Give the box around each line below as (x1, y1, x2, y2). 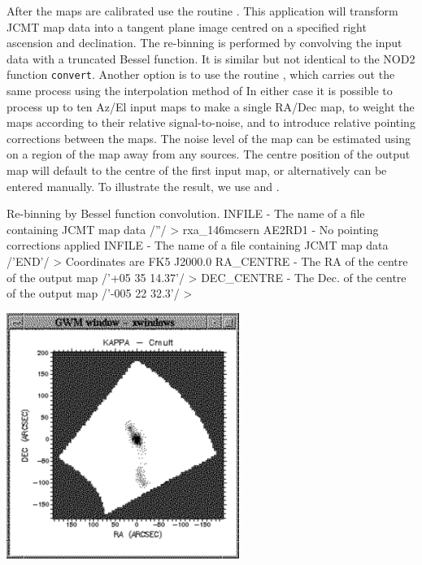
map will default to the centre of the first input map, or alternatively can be (7, 162, 387, 178)
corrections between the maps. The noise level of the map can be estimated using (7, 129, 411, 146)
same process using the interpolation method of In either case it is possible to (7, 82, 393, 99)
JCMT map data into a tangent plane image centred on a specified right (7, 18, 367, 35)
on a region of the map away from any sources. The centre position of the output (7, 146, 411, 163)
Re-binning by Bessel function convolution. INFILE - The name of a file (7, 205, 365, 222)
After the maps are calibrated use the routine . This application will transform (7, 2, 398, 19)
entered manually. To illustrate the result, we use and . (7, 177, 280, 194)
